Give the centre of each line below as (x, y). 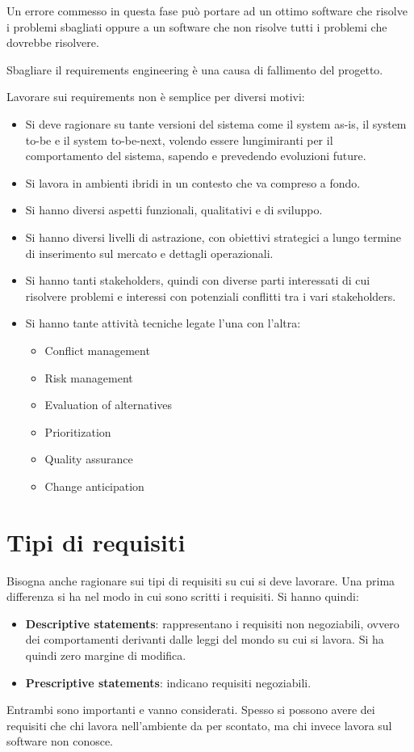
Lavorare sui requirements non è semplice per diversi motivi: (156, 97)
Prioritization (78, 431)
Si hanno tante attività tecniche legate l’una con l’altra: (163, 323)
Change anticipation (94, 486)
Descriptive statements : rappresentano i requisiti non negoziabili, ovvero (212, 623)
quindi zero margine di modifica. (106, 655)
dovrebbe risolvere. (53, 42)
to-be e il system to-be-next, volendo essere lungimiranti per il (179, 139)
